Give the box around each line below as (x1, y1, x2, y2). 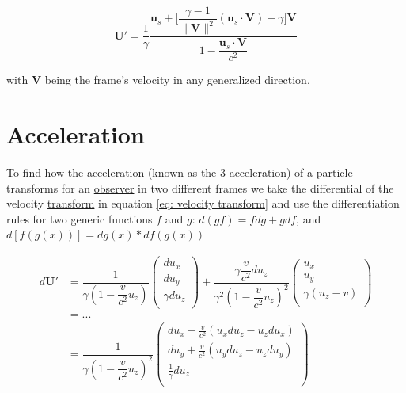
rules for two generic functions (6, 210, 153, 227)
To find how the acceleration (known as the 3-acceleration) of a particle (6, 164, 353, 181)
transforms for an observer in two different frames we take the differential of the (6, 179, 394, 196)
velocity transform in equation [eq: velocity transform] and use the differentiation (6, 195, 400, 212)
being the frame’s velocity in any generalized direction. (44, 71, 310, 88)
